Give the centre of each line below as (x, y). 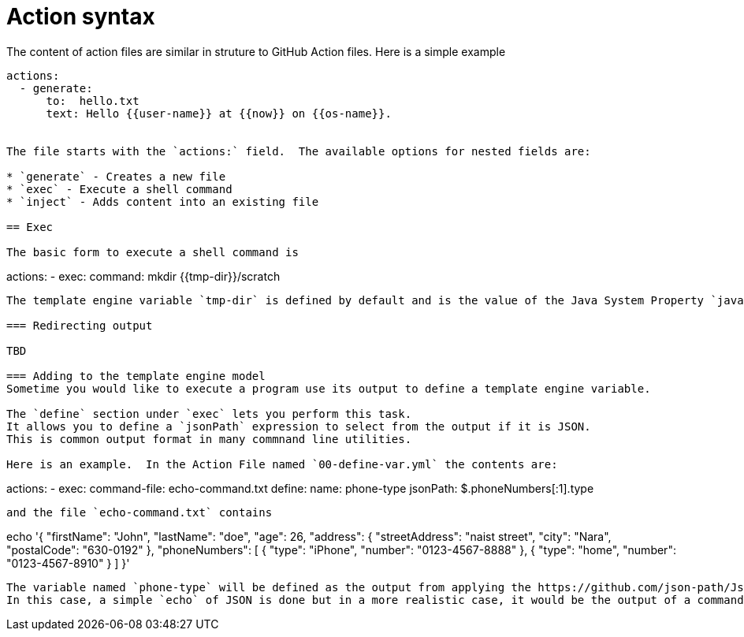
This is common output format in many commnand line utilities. (209, 439)
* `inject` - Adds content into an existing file (163, 201)
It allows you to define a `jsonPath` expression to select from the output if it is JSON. (299, 426)
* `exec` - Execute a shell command (119, 189)
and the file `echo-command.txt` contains (139, 512)
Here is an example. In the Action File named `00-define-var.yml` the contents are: (282, 464)
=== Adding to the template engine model (136, 376)
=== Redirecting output (80, 325)
